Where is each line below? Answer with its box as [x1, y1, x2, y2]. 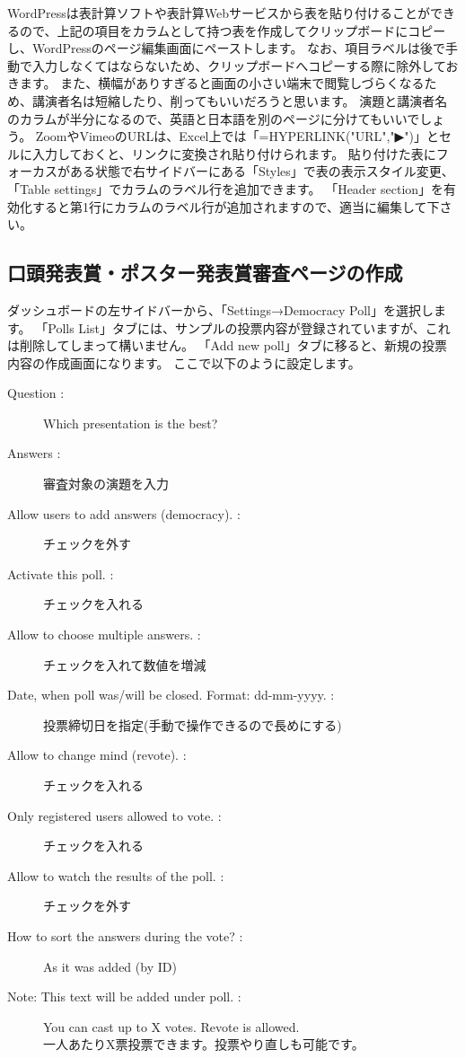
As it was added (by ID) [43, 957, 177, 975]
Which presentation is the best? [43, 413, 218, 432]
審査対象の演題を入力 [43, 474, 169, 493]
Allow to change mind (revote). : [7, 745, 187, 764]
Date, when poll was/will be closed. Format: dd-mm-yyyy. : [7, 685, 335, 704]
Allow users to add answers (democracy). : [7, 504, 241, 523]
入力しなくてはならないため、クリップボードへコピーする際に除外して [31, 56, 446, 75]
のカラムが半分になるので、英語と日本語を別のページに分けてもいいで [7, 109, 420, 128]
